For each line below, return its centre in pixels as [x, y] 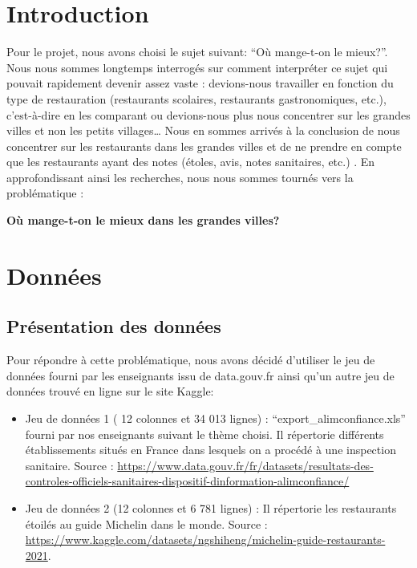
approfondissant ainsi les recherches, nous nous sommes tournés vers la [180, 177]
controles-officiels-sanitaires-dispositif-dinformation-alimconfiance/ [187, 481]
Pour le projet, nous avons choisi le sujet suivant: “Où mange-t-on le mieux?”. [197, 52]
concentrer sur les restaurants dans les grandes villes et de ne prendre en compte [204, 146]
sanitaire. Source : [69, 465]
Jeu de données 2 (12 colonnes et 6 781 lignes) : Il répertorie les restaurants [211, 507]
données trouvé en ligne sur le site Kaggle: [110, 391]
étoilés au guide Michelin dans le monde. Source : [146, 523]
